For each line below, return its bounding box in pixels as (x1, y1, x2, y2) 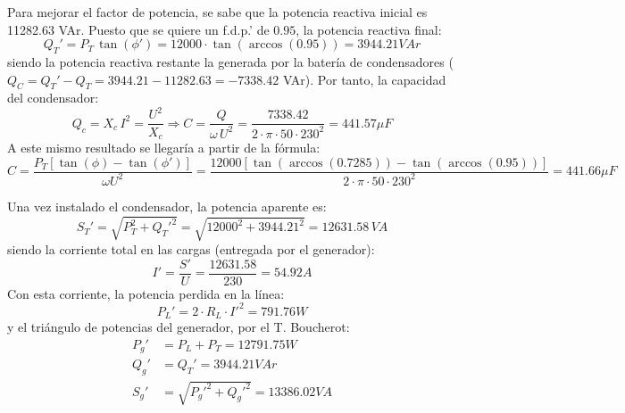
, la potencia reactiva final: (296, 20, 442, 38)
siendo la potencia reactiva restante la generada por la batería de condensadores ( (7, 52, 454, 70)
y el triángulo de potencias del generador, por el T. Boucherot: (7, 318, 350, 336)
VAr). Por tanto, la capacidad (282, 70, 446, 88)
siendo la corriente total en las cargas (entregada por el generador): (7, 240, 375, 259)
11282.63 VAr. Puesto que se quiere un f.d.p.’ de (7, 20, 270, 38)
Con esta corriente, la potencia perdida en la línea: (7, 284, 285, 302)
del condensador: (7, 88, 99, 107)
